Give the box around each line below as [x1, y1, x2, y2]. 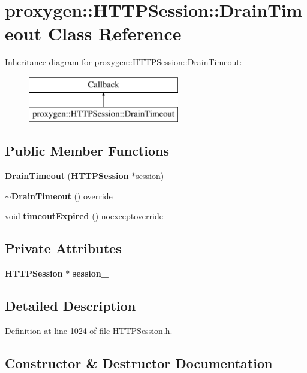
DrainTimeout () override [11, 189, 113, 202]
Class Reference [47, 21, 182, 46]
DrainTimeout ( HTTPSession [5, 169, 129, 182]
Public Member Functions [5, 141, 169, 160]
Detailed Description [5, 296, 136, 315]
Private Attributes [5, 239, 122, 257]
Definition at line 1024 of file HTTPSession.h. [5, 325, 173, 337]
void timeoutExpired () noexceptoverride [5, 210, 163, 222]
